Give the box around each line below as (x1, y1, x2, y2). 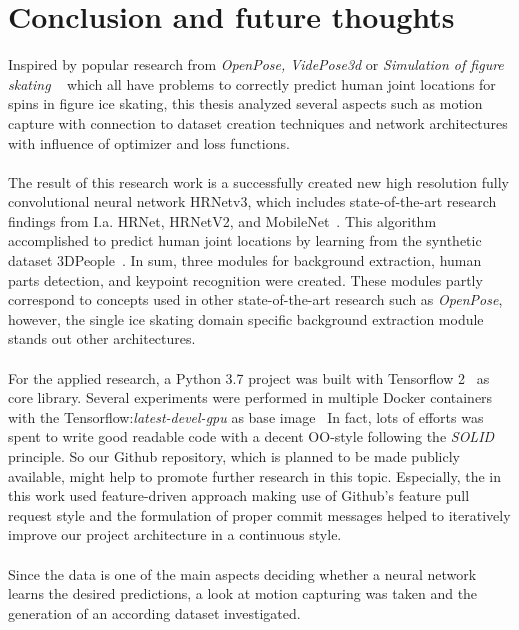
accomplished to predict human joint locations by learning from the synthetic (8, 230, 482, 251)
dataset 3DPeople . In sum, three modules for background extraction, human (8, 250, 482, 271)
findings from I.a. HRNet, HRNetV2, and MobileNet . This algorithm (8, 210, 437, 231)
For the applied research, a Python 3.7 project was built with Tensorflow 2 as (8, 367, 490, 388)
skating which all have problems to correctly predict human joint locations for (8, 73, 496, 94)
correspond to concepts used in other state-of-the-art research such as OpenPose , (8, 289, 503, 310)
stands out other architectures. (8, 328, 196, 349)
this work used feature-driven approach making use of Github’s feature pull (8, 485, 470, 506)
